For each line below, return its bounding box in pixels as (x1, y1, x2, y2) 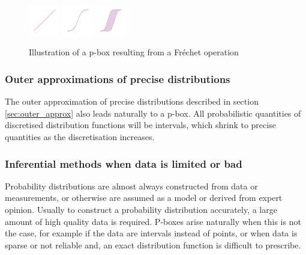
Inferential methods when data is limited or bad (5, 156, 242, 171)
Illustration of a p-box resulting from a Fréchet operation (29, 46, 239, 58)
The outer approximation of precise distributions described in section (5, 95, 259, 108)
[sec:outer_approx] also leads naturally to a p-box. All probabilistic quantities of (5, 106, 301, 119)
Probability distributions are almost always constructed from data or (5, 179, 258, 192)
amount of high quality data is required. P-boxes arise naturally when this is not (5, 215, 301, 227)
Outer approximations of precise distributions (5, 71, 230, 86)
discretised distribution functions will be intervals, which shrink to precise (5, 118, 276, 131)
